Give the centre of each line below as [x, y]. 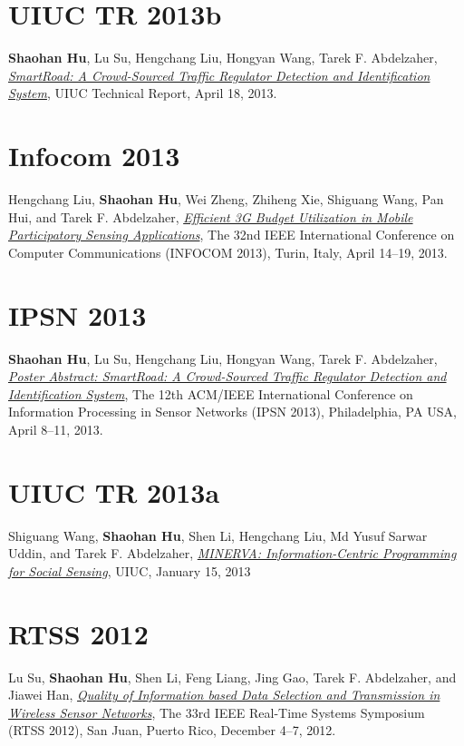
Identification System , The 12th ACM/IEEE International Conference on [211, 393]
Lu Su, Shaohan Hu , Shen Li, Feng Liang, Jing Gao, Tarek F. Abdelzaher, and [232, 677]
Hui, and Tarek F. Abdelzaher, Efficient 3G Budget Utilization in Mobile [211, 216]
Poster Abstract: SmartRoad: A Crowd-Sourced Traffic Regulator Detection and [227, 376]
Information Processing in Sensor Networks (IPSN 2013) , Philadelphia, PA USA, [232, 412]
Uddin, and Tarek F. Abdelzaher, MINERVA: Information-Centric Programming [232, 553]
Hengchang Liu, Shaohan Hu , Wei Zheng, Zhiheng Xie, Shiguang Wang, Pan [226, 199]
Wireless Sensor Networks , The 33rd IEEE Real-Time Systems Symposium [217, 712]
